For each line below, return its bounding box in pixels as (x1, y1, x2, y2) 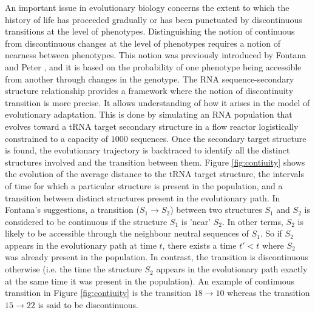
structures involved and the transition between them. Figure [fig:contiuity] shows (5, 155, 305, 168)
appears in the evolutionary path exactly (156, 263, 308, 275)
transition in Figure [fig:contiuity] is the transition (5, 286, 192, 299)
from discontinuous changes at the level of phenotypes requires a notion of (5, 36, 280, 49)
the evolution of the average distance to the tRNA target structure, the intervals (5, 167, 304, 180)
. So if (260, 227, 282, 240)
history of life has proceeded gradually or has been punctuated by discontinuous (5, 13, 302, 25)
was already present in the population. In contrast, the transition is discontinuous (5, 251, 309, 263)
